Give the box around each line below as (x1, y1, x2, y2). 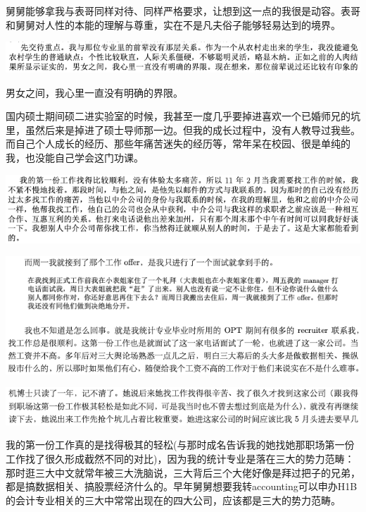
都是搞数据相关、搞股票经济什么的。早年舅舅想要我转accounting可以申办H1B (6, 479, 358, 494)
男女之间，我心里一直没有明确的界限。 (6, 85, 183, 99)
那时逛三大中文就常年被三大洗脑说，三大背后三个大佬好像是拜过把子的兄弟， (6, 465, 360, 480)
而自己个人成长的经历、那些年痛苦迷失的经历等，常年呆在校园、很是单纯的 (6, 136, 351, 151)
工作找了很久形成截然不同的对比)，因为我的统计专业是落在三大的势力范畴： (6, 451, 355, 465)
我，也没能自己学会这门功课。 (6, 150, 144, 165)
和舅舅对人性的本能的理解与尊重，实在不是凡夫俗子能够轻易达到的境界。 (6, 17, 341, 32)
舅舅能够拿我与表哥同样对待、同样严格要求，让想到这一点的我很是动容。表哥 (6, 4, 360, 18)
